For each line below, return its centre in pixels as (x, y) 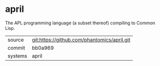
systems (17, 56)
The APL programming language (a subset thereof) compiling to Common (80, 23)
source (16, 40)
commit (16, 48)
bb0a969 (43, 48)
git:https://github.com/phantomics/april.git (81, 40)
